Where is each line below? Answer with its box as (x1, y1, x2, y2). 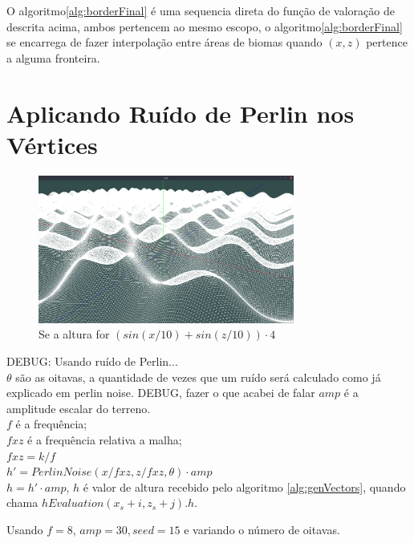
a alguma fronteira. (6, 49, 100, 66)
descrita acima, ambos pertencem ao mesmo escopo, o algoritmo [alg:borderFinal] (6, 18, 403, 34)
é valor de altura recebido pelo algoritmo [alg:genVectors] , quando (83, 478, 406, 495)
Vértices (6, 128, 98, 160)
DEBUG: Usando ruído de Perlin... (6, 353, 178, 370)
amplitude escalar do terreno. (6, 399, 151, 416)
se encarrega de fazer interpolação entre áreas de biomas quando (6, 34, 323, 51)
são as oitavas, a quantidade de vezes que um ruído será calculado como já (15, 368, 381, 385)
